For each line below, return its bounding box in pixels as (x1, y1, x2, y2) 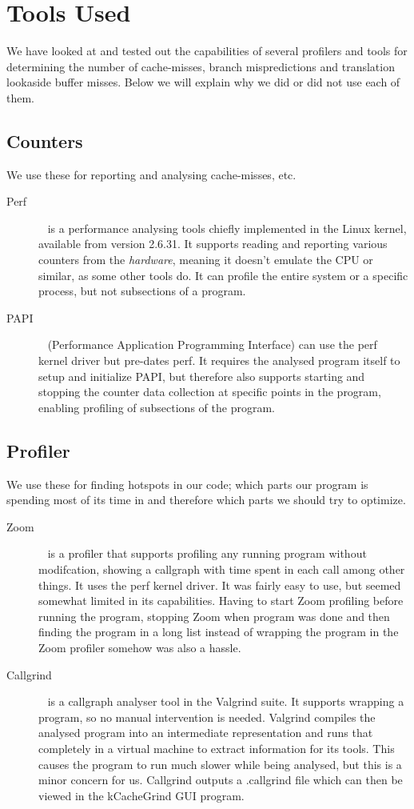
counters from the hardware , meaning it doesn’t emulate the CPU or (38, 251, 373, 268)
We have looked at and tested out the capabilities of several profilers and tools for (6, 42, 408, 59)
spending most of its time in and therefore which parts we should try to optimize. (6, 491, 406, 508)
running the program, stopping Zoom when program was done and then (38, 607, 390, 624)
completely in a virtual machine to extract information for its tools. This (38, 739, 395, 756)
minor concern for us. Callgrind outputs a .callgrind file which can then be (38, 771, 403, 788)
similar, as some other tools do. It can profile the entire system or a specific (38, 266, 408, 283)
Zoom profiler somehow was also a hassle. (38, 639, 241, 655)
